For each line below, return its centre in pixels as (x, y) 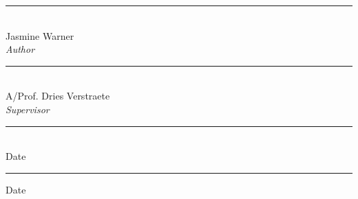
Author (20, 49)
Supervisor (28, 109)
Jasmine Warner (40, 35)
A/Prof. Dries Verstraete (58, 96)
